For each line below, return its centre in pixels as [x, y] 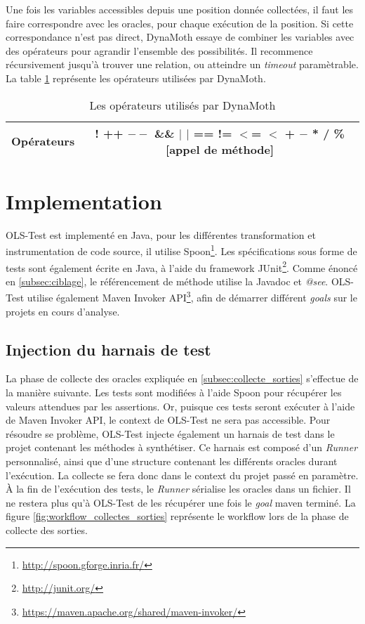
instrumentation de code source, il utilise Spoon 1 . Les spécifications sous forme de [181, 250]
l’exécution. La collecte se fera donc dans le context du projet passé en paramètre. [182, 475]
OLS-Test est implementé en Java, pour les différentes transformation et [161, 234]
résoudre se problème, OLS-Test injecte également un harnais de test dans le [170, 433]
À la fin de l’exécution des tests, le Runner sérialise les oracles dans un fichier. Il [178, 489]
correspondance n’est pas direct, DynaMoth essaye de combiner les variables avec [180, 37]
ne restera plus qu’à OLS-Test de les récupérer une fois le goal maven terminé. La [181, 502]
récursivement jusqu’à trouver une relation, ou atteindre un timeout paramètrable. [182, 64]
